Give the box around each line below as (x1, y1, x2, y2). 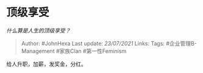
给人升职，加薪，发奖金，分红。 (6, 60, 87, 68)
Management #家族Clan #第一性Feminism (21, 47, 127, 55)
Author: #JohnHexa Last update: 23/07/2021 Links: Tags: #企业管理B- (21, 40, 197, 47)
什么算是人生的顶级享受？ (6, 27, 71, 34)
